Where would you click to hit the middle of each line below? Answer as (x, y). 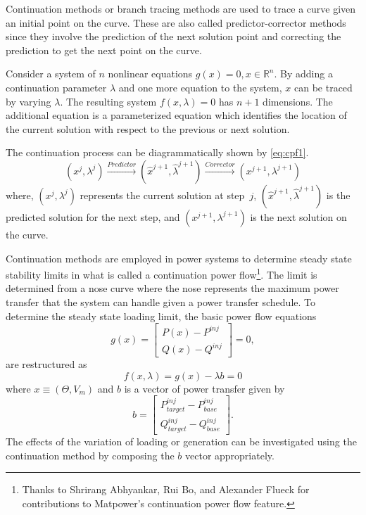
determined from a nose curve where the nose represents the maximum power (172, 288)
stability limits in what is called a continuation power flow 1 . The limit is (162, 273)
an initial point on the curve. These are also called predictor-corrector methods (176, 22)
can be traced (323, 87)
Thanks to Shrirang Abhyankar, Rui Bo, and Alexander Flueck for (166, 489)
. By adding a (303, 74)
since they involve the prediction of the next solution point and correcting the (173, 36)
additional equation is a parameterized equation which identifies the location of (176, 115)
